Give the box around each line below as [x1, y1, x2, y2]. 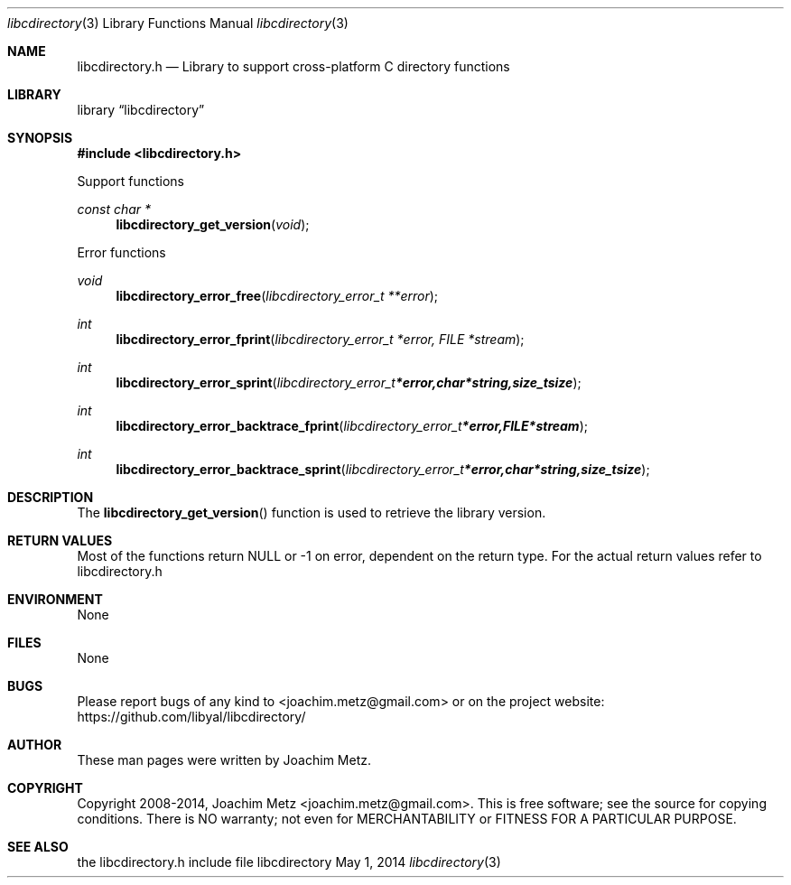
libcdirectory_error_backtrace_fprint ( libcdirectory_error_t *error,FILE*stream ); [116, 418, 588, 433]
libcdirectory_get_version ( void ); [116, 217, 310, 232]
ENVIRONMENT [7, 592, 103, 607]
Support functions [77, 173, 184, 189]
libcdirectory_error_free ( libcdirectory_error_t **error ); [116, 288, 439, 303]
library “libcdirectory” [77, 102, 205, 117]
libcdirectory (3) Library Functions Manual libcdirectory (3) [7, 15, 349, 31]
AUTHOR [7, 737, 62, 752]
